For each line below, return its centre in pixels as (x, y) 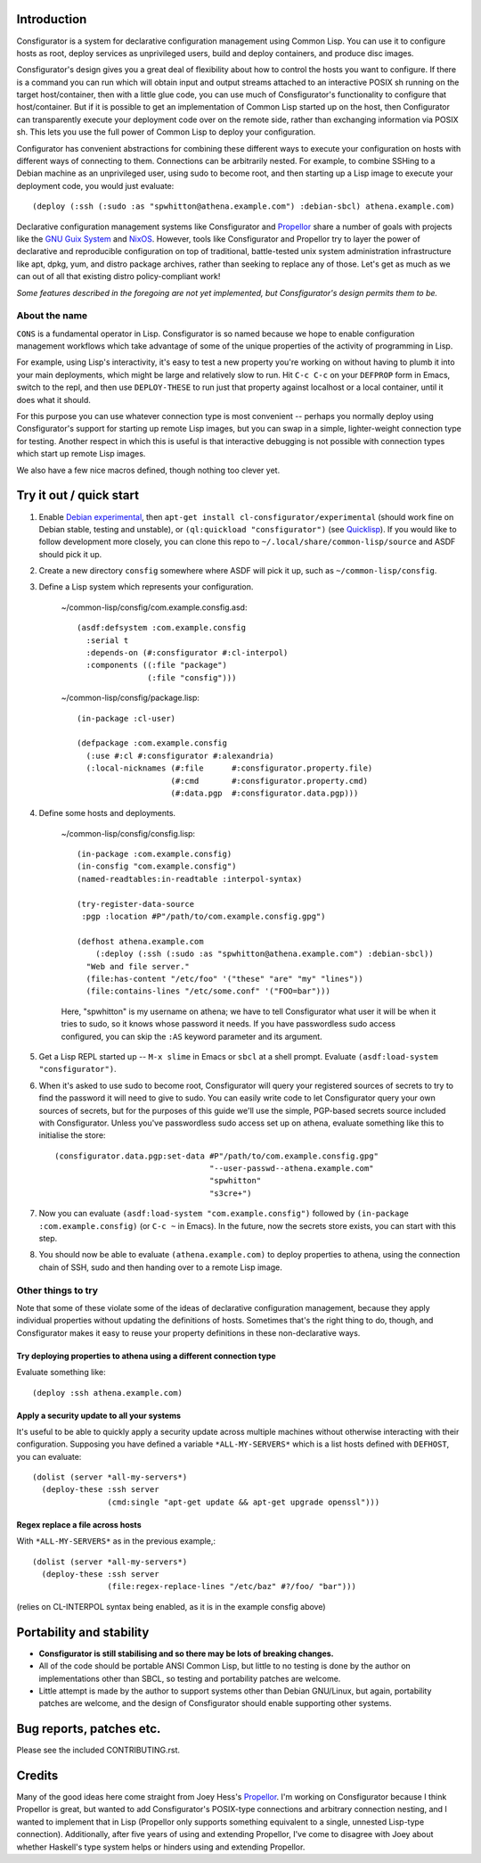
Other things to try (57, 1290)
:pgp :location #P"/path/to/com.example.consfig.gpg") (204, 917)
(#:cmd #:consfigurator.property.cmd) (269, 781)
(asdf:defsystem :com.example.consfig (162, 628)
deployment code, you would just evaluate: (95, 185)
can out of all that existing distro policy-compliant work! (118, 276)
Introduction (52, 19)
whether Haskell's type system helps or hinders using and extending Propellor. (161, 1847)
